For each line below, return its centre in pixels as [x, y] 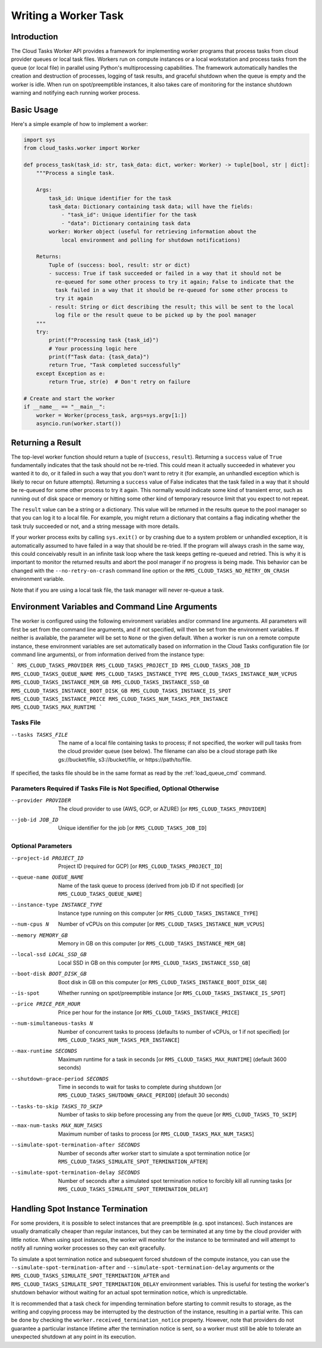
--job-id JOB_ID [35, 820]
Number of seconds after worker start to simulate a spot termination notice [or [154, 1153]
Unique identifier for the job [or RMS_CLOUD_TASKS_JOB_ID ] [132, 828]
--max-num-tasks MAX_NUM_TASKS [57, 1126]
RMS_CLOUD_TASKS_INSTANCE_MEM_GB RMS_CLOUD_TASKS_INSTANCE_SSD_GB [110, 682]
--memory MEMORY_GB [39, 935]
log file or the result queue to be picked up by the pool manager [155, 315]
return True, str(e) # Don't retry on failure [120, 382]
